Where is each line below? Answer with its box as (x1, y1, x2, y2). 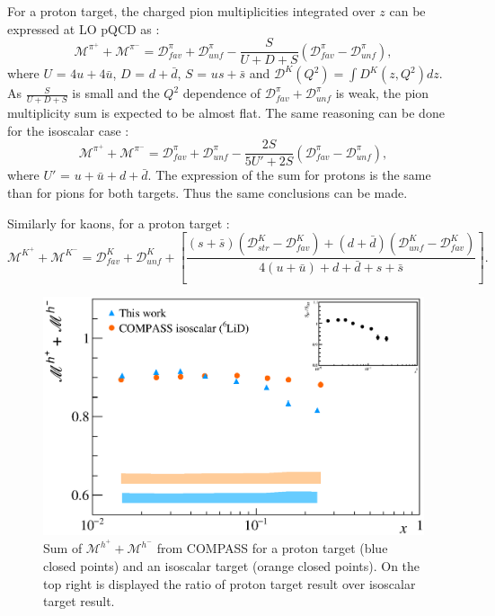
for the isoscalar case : (7, 121, 129, 139)
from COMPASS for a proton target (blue (156, 539, 388, 558)
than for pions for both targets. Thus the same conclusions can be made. (7, 183, 408, 201)
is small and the (72, 84, 160, 103)
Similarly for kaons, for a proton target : (7, 213, 230, 232)
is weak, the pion (335, 84, 429, 103)
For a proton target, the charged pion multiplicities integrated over (7, 2, 376, 20)
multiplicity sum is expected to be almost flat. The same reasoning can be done (7, 103, 445, 122)
